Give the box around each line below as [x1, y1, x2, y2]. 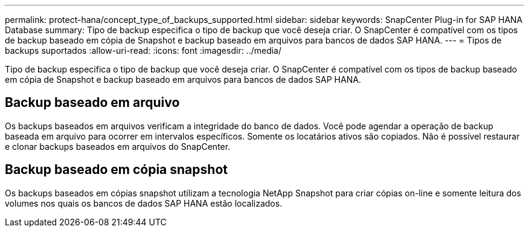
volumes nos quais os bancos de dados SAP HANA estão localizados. [5, 198, 283, 208]
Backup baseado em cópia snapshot [5, 162, 228, 178]
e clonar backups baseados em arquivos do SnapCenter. [5, 141, 231, 152]
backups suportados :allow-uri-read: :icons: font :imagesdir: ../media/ [5, 45, 282, 56]
